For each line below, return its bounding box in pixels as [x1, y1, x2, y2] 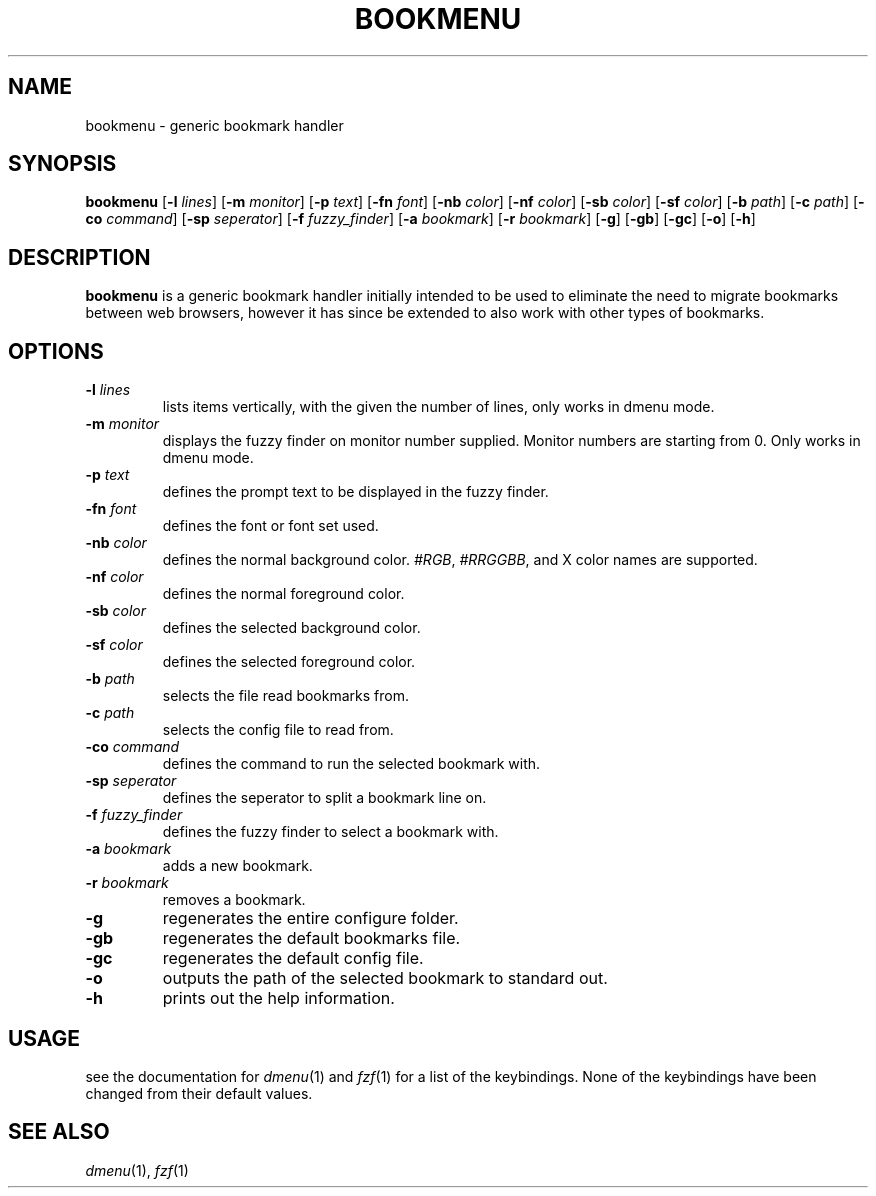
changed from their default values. [85, 1084, 313, 1102]
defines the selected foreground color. [162, 653, 416, 671]
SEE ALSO [8, 1119, 110, 1145]
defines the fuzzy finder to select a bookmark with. [162, 823, 499, 841]
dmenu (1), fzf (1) [85, 1161, 189, 1179]
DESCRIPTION [8, 244, 151, 270]
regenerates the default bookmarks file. [162, 928, 461, 949]
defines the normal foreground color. [162, 585, 405, 603]
